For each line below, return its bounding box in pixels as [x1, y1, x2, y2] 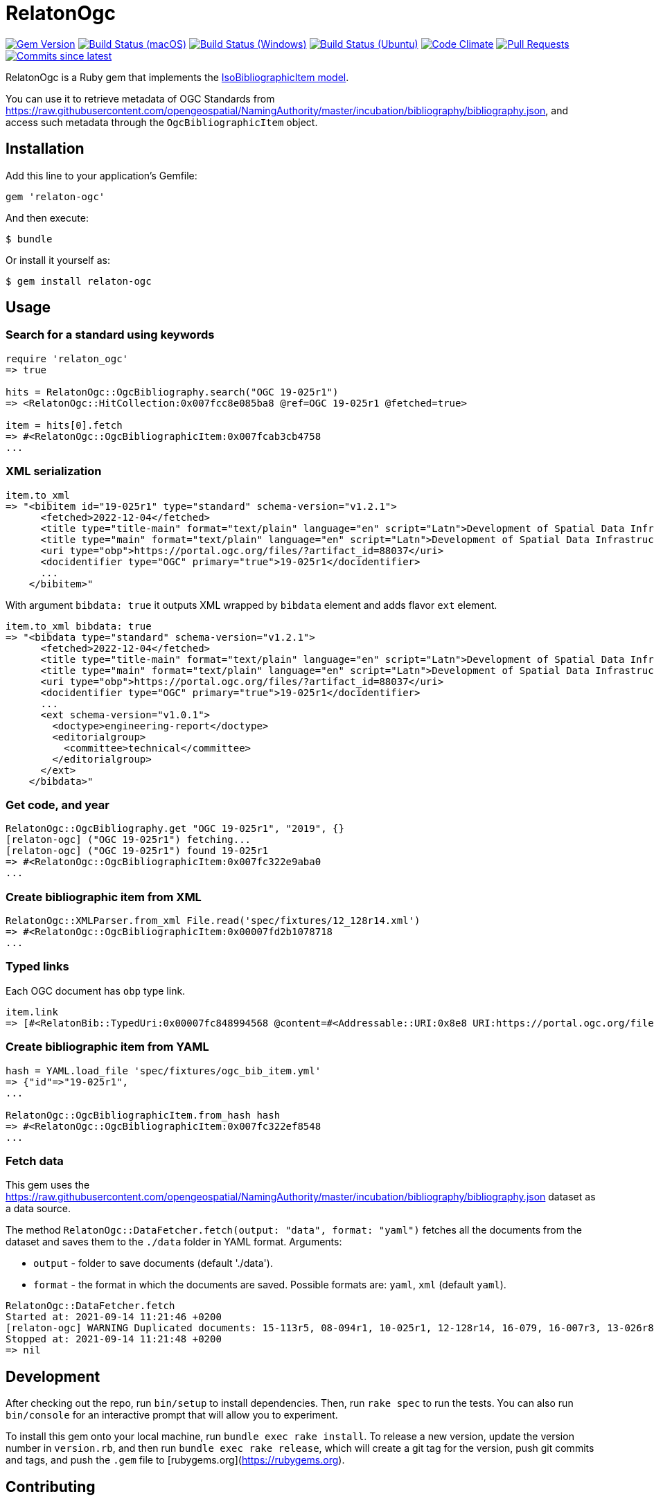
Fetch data [6, 1153, 64, 1168]
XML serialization [6, 464, 102, 479]
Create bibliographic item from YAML [6, 1040, 209, 1054]
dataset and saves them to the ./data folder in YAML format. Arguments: [6, 1236, 342, 1248]
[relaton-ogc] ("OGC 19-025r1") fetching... [6, 834, 251, 846]
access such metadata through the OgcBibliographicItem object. [6, 116, 318, 128]
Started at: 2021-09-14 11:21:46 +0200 [6, 1311, 222, 1323]
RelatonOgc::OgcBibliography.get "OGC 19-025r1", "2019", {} [6, 823, 344, 835]
